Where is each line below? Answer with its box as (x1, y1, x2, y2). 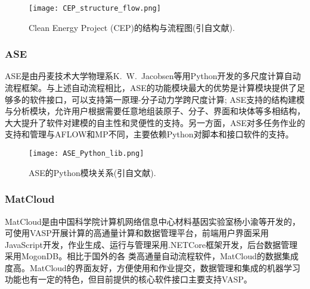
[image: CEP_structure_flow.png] (29, 4, 161, 12)
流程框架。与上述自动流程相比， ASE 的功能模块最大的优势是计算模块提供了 (5, 81, 297, 94)
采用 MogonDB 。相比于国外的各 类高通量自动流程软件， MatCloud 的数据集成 (5, 250, 299, 262)
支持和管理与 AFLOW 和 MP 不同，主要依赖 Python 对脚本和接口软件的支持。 (5, 128, 294, 140)
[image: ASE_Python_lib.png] (29, 149, 144, 158)
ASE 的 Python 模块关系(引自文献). (29, 166, 156, 178)
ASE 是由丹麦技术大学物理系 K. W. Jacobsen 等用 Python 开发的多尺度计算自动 (5, 70, 301, 82)
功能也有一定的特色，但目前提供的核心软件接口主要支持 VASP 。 (5, 273, 252, 285)
